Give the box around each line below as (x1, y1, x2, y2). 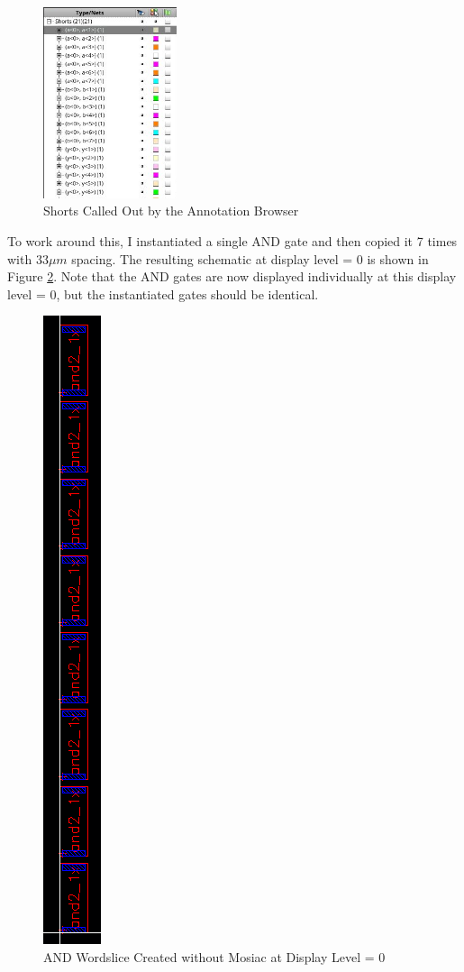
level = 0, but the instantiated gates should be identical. (7, 284, 319, 303)
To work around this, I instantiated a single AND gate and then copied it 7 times (7, 231, 458, 250)
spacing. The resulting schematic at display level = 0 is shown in (71, 249, 429, 268)
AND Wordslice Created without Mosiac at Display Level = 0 (43, 947, 386, 966)
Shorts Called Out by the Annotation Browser (43, 201, 299, 220)
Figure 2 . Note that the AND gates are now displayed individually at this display (7, 267, 457, 286)
